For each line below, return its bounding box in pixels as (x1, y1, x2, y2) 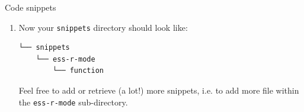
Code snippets (5, 1, 56, 13)
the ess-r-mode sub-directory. (18, 95, 128, 108)
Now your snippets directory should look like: (18, 21, 188, 33)
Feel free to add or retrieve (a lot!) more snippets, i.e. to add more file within (18, 84, 299, 97)
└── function (53, 66, 104, 75)
